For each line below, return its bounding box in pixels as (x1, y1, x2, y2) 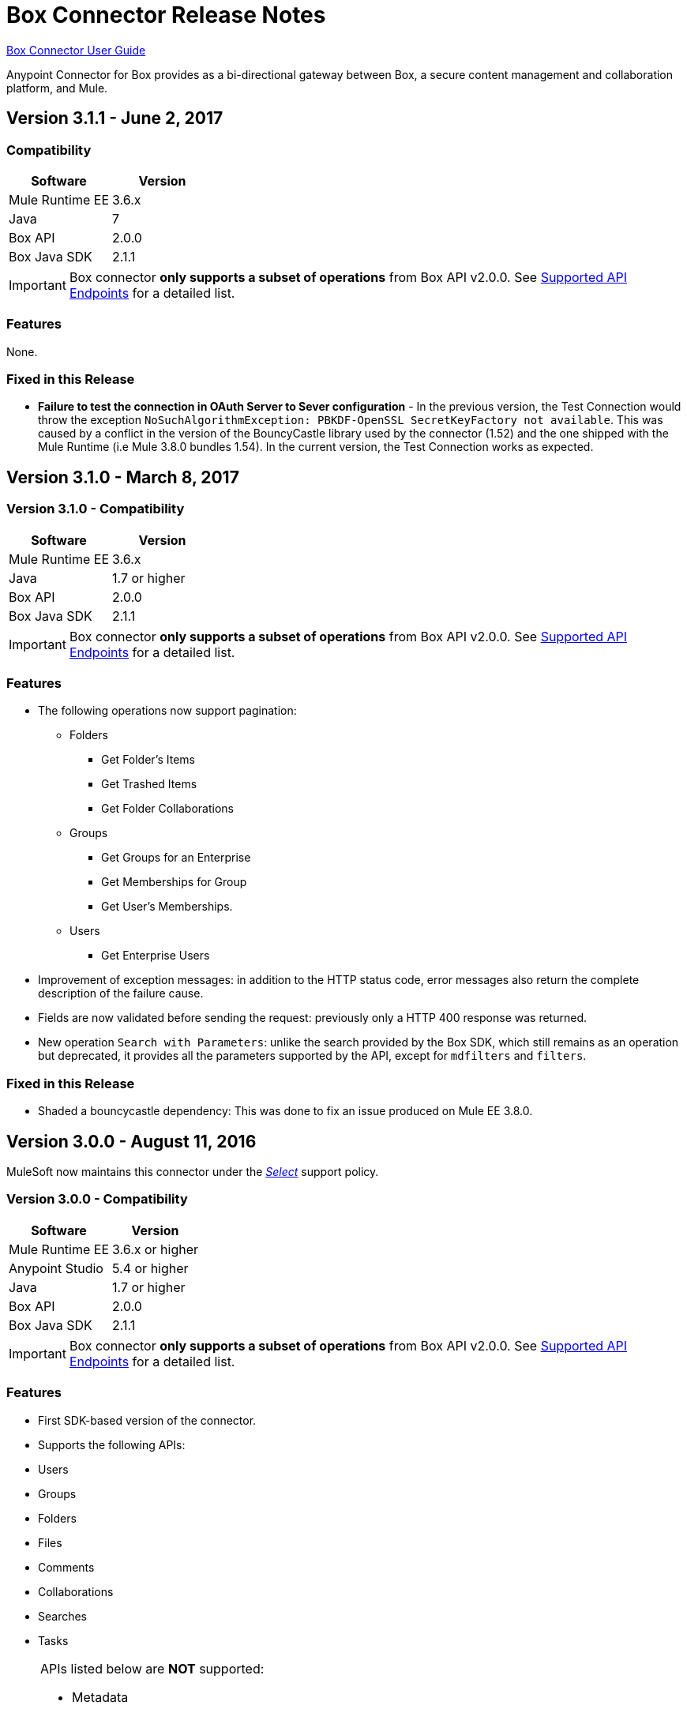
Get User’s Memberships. (101, 900, 233, 914)
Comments (38, 1560, 95, 1574)
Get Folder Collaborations (101, 802, 234, 816)
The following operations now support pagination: (38, 704, 297, 718)
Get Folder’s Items (101, 753, 195, 767)
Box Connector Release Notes (6, 2, 326, 28)
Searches (38, 1609, 88, 1623)
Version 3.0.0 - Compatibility (6, 1191, 188, 1208)
